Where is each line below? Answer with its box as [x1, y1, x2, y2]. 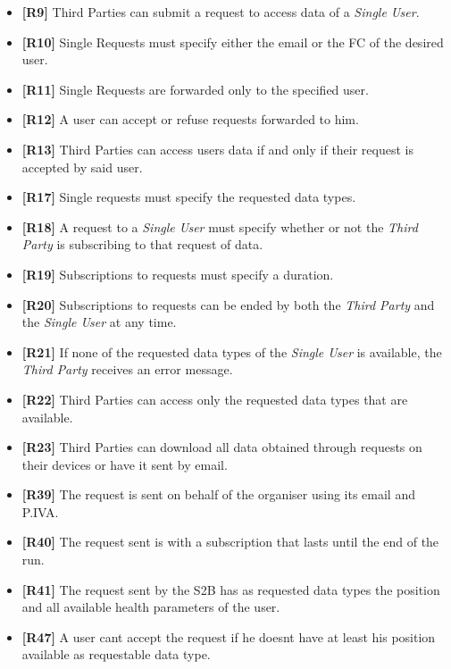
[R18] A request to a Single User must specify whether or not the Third [21, 217, 418, 236]
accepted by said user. [21, 157, 143, 176]
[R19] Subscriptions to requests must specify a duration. [21, 264, 334, 283]
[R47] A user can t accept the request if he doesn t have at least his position [21, 627, 436, 646]
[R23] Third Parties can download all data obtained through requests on [21, 438, 422, 456]
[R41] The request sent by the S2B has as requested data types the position [21, 580, 440, 598]
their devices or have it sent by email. [21, 455, 228, 473]
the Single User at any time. [21, 313, 177, 331]
